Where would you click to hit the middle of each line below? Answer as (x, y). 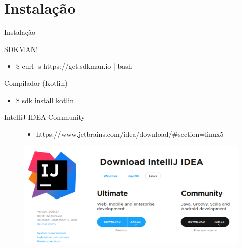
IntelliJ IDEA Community (45, 117)
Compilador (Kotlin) (36, 83)
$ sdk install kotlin (45, 100)
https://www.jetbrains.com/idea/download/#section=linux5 (130, 134)
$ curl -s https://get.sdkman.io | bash (74, 66)
